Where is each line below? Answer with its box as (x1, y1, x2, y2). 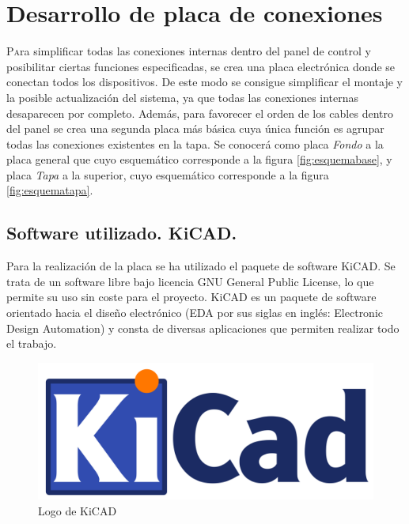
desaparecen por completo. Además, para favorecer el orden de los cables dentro (6, 104, 393, 121)
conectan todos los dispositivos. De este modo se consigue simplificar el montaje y (6, 74, 403, 90)
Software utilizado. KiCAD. (6, 221, 237, 245)
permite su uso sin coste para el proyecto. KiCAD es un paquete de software (6, 288, 377, 305)
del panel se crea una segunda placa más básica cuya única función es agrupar (6, 120, 384, 137)
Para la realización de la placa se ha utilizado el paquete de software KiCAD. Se (6, 258, 396, 274)
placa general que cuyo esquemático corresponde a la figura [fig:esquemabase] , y (6, 151, 392, 168)
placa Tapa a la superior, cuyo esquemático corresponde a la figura (6, 166, 329, 183)
